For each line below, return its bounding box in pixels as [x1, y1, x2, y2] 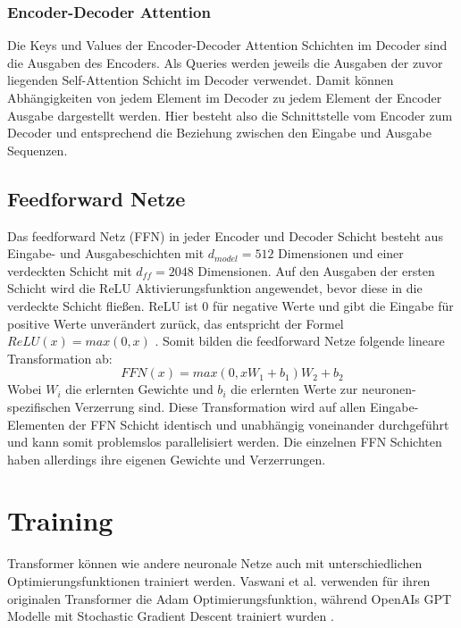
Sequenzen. [7, 140, 68, 159]
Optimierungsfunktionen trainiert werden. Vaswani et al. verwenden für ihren [7, 572, 431, 590]
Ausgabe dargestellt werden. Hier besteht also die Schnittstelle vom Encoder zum [7, 105, 453, 124]
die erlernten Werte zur [230, 380, 358, 398]
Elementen [7, 414, 65, 433]
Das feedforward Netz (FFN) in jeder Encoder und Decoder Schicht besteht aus [7, 226, 443, 245]
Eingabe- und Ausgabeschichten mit [7, 244, 205, 263]
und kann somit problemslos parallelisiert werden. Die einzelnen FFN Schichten [7, 432, 442, 451]
